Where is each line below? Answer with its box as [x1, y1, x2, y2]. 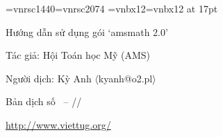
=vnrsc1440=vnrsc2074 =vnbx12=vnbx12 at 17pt [6, 1, 218, 15]
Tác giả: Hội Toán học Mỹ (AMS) [6, 48, 151, 62]
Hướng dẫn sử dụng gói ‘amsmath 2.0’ [6, 24, 168, 39]
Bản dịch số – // [6, 94, 82, 109]
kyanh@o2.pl [98, 71, 153, 85]
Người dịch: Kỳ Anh [6, 71, 92, 85]
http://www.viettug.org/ [6, 117, 111, 131]
